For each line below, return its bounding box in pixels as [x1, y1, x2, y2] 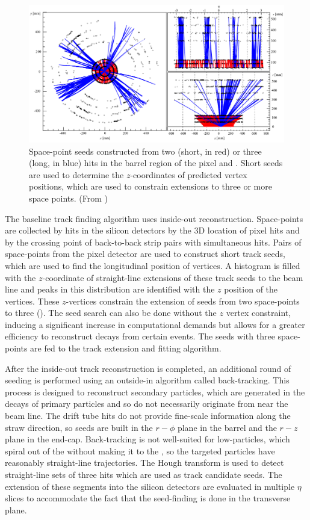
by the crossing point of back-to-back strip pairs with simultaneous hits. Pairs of [5, 235, 302, 248]
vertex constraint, [226, 306, 291, 319]
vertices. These [5, 294, 60, 307]
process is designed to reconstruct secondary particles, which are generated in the [5, 385, 305, 398]
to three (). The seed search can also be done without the [5, 306, 217, 319]
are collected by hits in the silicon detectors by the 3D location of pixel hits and [5, 224, 300, 237]
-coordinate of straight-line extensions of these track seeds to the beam [42, 271, 303, 283]
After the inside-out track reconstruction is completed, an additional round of [5, 362, 291, 374]
